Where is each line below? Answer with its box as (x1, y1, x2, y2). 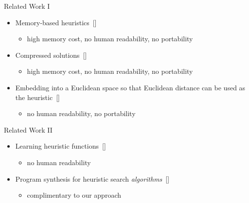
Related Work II (4, 124, 53, 135)
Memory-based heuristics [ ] (15, 17, 97, 27)
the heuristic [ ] (15, 92, 60, 102)
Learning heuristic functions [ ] (15, 141, 106, 151)
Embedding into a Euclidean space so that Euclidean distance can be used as (15, 82, 246, 92)
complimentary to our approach (27, 190, 122, 200)
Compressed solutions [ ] (15, 50, 87, 60)
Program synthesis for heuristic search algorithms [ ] (15, 173, 170, 184)
